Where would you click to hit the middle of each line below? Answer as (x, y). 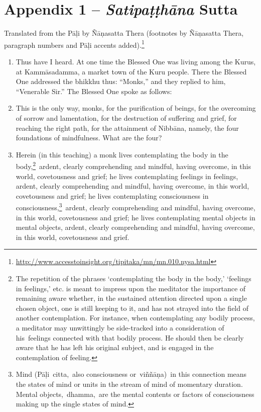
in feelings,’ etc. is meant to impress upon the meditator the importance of (131, 288)
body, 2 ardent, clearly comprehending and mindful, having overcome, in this (133, 165)
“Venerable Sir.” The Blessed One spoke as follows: (94, 91)
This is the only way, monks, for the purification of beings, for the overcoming (136, 108)
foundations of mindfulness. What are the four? (89, 138)
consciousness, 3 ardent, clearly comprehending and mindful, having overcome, (136, 207)
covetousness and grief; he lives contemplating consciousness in (112, 195)
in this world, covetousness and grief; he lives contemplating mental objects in (136, 217)
